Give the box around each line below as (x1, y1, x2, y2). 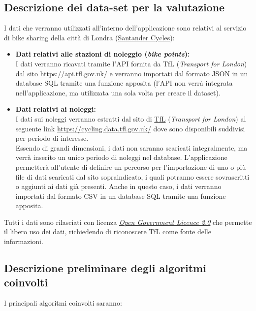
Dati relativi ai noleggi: (15, 104, 96, 114)
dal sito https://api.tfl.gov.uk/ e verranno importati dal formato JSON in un (15, 68, 248, 78)
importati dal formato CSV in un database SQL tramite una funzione (15, 190, 226, 201)
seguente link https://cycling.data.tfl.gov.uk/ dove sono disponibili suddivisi (15, 123, 245, 133)
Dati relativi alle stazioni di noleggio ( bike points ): (15, 49, 190, 59)
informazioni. (4, 236, 43, 247)
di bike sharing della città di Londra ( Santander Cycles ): (4, 32, 175, 42)
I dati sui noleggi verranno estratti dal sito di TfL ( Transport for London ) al (15, 113, 246, 124)
